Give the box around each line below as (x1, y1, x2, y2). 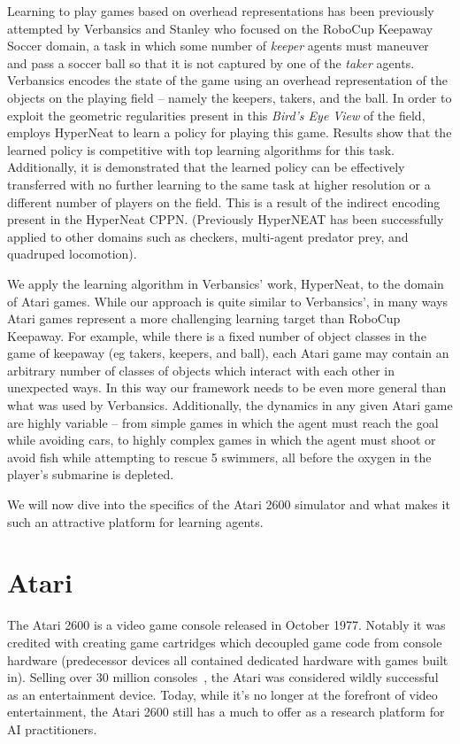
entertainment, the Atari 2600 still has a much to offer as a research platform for (7, 702, 445, 721)
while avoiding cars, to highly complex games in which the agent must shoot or (7, 430, 436, 449)
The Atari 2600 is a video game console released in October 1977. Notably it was (7, 616, 446, 634)
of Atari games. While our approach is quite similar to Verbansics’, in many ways (7, 291, 448, 310)
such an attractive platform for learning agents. (7, 512, 264, 531)
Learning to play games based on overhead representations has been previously (7, 2, 434, 19)
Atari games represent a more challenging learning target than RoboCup (7, 309, 401, 328)
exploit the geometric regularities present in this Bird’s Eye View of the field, (7, 105, 425, 124)
